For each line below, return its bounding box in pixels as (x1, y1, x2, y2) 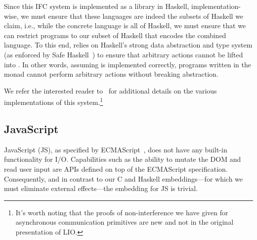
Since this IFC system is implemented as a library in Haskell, (4, 1, 189, 11)
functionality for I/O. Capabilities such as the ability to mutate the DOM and (4, 154, 241, 164)
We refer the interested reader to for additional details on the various (4, 85, 217, 96)
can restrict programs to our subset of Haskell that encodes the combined (4, 30, 226, 40)
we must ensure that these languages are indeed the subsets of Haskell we (21, 10, 244, 21)
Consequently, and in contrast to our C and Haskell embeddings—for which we (4, 173, 243, 184)
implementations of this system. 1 (4, 96, 103, 107)
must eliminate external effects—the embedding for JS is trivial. (4, 183, 198, 193)
